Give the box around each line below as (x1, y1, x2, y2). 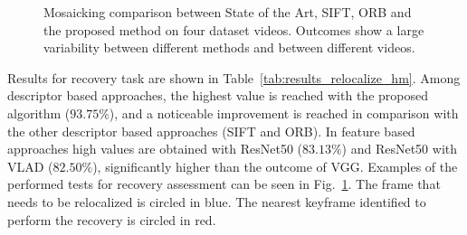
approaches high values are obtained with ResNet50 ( (7, 139, 302, 158)
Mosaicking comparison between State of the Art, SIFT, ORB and (43, 3, 412, 21)
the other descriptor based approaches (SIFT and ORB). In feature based (7, 121, 415, 140)
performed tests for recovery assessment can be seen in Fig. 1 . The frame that (7, 174, 441, 193)
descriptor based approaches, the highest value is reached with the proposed (7, 86, 428, 105)
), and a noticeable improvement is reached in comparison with (109, 103, 459, 122)
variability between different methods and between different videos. (43, 38, 415, 57)
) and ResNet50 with (341, 139, 458, 158)
